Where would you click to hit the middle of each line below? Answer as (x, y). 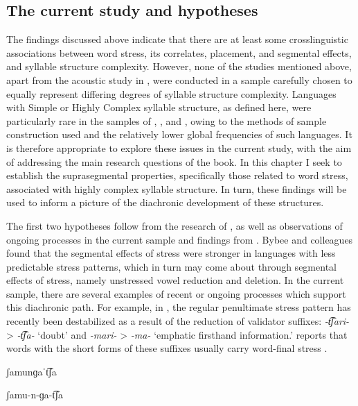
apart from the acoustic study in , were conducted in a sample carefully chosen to (179, 79)
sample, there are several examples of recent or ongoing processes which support (176, 293)
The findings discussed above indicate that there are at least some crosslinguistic (177, 39)
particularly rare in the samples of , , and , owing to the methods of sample (167, 120)
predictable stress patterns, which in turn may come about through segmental (171, 266)
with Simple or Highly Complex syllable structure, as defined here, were (159, 107)
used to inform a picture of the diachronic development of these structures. (165, 202)
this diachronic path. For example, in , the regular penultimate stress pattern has (179, 307)
